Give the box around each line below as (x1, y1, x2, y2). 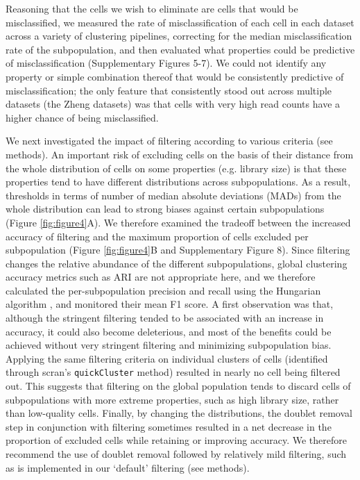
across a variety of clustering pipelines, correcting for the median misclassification (6, 28, 352, 43)
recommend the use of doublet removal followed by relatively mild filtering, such (6, 447, 347, 461)
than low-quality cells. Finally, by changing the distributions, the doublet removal (6, 406, 352, 420)
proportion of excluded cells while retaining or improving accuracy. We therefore (6, 433, 347, 447)
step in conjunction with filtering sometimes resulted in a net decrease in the (6, 419, 332, 433)
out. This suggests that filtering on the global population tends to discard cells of (6, 379, 351, 393)
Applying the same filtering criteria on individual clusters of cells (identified (6, 351, 328, 365)
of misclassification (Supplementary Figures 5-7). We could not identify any (6, 56, 327, 70)
